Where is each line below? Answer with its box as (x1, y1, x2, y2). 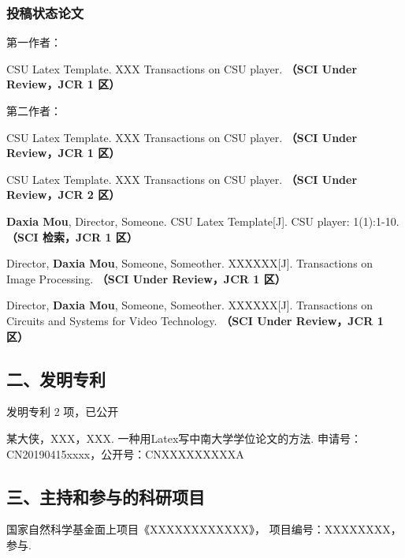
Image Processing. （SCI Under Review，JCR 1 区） (6, 270, 286, 286)
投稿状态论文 (6, 2, 84, 22)
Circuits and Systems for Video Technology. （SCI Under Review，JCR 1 (6, 312, 384, 328)
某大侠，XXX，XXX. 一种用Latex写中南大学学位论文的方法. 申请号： (6, 429, 362, 446)
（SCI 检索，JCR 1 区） (6, 228, 138, 245)
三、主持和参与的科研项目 (6, 484, 205, 508)
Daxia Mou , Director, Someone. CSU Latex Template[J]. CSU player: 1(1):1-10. (6, 212, 399, 229)
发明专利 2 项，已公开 (6, 403, 119, 420)
